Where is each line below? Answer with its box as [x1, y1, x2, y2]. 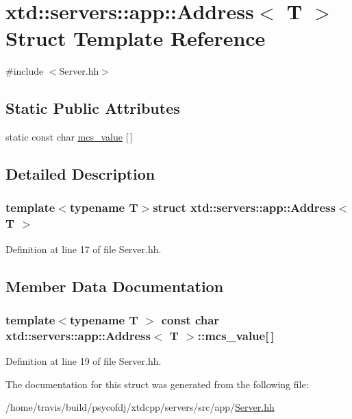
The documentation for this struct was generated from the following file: [5, 376, 309, 391]
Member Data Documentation [5, 275, 224, 296]
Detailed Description [5, 163, 155, 184]
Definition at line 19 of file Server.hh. [5, 354, 162, 368]
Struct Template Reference [5, 24, 266, 52]
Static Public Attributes [5, 97, 180, 119]
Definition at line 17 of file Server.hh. [5, 241, 162, 256]
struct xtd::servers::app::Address [153, 199, 336, 216]
